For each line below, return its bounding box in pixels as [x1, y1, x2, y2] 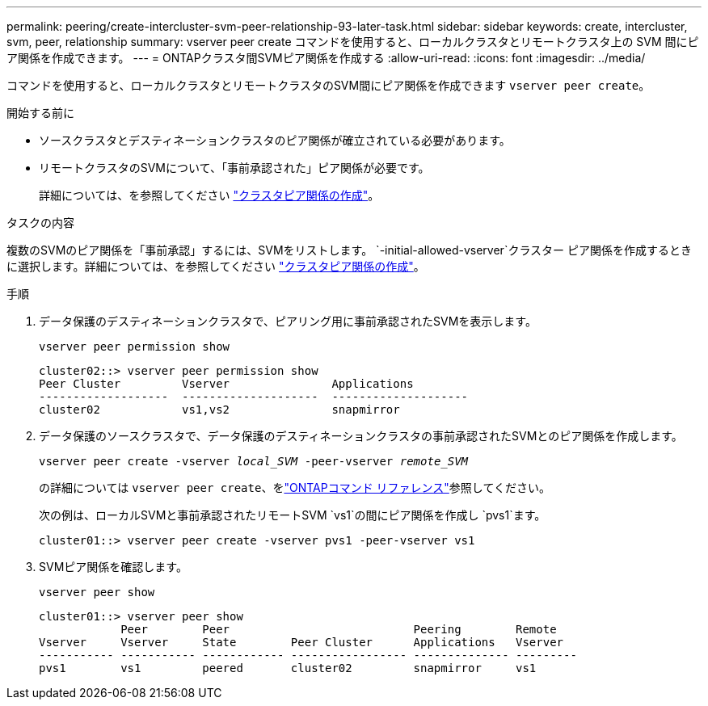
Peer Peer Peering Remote [120, 623, 557, 636]
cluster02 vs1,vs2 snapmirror [39, 403, 400, 416]
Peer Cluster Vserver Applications [39, 377, 414, 390]
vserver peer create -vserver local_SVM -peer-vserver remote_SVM [39, 455, 469, 468]
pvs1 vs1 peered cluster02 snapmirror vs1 [39, 662, 537, 674]
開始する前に [6, 106, 74, 120]
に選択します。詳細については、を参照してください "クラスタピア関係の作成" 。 [6, 259, 425, 273]
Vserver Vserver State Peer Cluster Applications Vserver [39, 636, 564, 649]
